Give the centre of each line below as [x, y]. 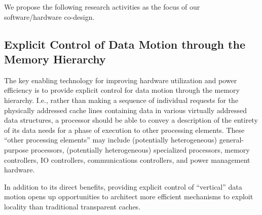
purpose [16, 149]
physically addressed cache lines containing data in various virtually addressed [126, 110]
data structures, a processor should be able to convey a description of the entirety [131, 120]
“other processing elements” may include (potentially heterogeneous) [111, 140]
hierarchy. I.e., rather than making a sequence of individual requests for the [121, 100]
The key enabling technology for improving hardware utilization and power [121, 80]
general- [231, 140]
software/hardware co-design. [49, 16]
